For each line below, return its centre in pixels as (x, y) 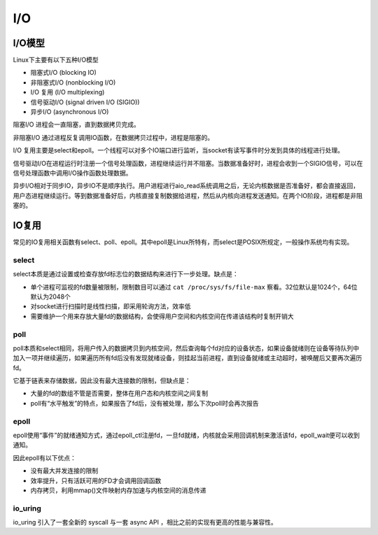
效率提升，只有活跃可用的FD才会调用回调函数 (96, 480)
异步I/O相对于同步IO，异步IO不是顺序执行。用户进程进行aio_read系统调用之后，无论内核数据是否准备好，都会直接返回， (186, 186)
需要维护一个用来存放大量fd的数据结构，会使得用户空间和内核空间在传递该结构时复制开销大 (162, 316)
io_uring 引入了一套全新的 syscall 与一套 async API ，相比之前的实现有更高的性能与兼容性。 (145, 522)
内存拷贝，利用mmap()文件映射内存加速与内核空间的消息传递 (118, 490)
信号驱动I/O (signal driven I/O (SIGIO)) (85, 102)
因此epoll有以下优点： (44, 457)
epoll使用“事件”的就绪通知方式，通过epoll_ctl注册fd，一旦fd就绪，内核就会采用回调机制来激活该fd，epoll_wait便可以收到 (187, 435)
